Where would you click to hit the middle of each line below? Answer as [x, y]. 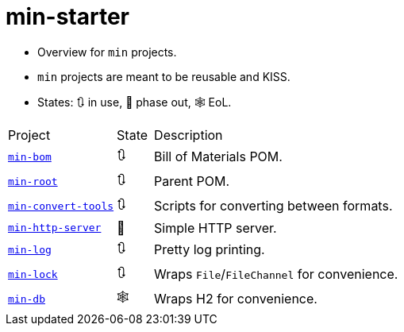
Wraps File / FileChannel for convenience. [276, 274]
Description [189, 135]
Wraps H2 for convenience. [236, 299]
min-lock [33, 274]
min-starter [68, 17]
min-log [30, 249]
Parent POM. [192, 181]
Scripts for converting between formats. [273, 206]
